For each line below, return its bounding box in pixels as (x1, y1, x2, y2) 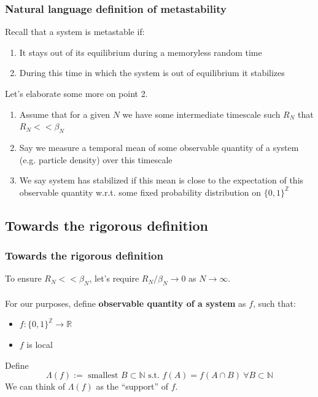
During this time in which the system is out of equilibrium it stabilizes (19, 66, 285, 79)
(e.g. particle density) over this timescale (19, 153, 173, 166)
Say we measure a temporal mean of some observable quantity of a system (19, 141, 299, 153)
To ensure (5, 272, 42, 285)
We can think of (5, 380, 66, 393)
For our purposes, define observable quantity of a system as (5, 296, 246, 309)
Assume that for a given (19, 107, 110, 120)
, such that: (253, 296, 296, 309)
